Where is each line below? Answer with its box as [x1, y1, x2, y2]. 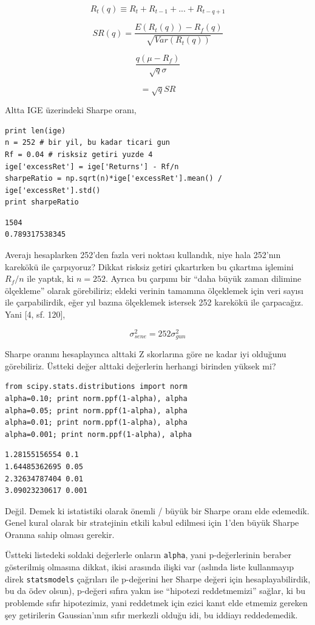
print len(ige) [5, 126, 66, 135]
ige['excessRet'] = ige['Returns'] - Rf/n [5, 162, 179, 171]
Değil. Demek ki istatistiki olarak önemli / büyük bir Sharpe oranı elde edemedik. [5, 504, 310, 517]
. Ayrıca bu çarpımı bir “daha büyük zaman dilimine [106, 272, 302, 285]
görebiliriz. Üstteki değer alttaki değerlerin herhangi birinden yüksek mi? [5, 359, 276, 372]
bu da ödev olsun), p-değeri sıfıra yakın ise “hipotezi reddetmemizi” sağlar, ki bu [5, 584, 306, 597]
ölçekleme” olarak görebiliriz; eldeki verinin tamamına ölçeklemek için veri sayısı [5, 284, 303, 296]
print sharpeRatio [5, 198, 79, 207]
